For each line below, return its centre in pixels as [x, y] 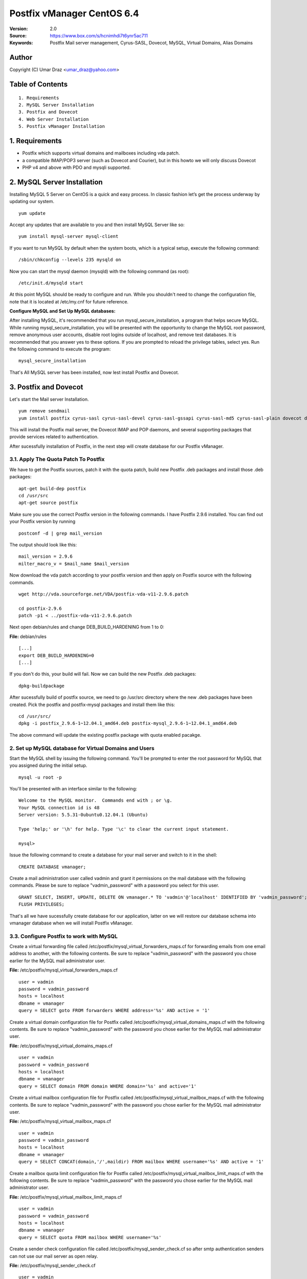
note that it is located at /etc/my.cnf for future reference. [69, 301]
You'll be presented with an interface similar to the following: [73, 789]
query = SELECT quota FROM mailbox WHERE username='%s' [90, 1237]
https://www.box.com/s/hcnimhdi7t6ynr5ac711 [99, 35]
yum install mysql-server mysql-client [69, 236]
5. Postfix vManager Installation [62, 126]
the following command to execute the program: [60, 349]
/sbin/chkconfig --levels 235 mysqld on [70, 260]
